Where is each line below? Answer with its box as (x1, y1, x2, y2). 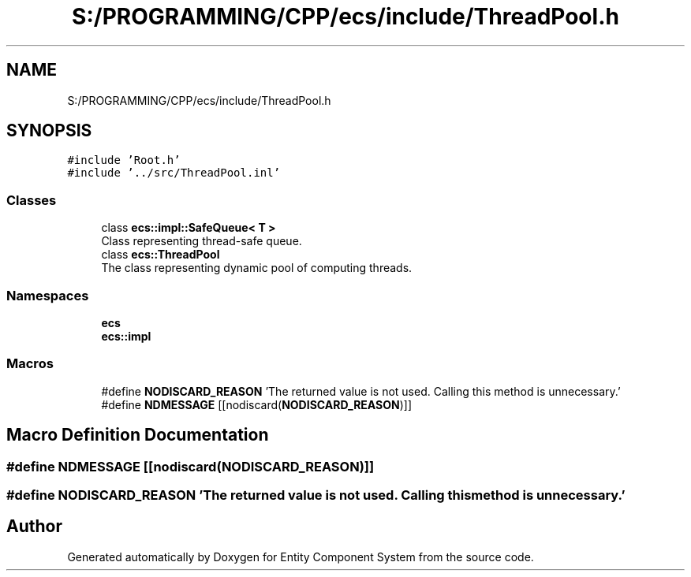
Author (6, 516, 62, 537)
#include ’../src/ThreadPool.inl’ (67, 166, 281, 180)
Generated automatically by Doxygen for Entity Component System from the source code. (67, 549, 534, 564)
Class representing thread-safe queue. (101, 234, 302, 248)
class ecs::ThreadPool (101, 248, 220, 262)
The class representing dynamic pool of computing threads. (101, 261, 413, 275)
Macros (6, 356, 54, 372)
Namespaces (6, 287, 89, 303)
